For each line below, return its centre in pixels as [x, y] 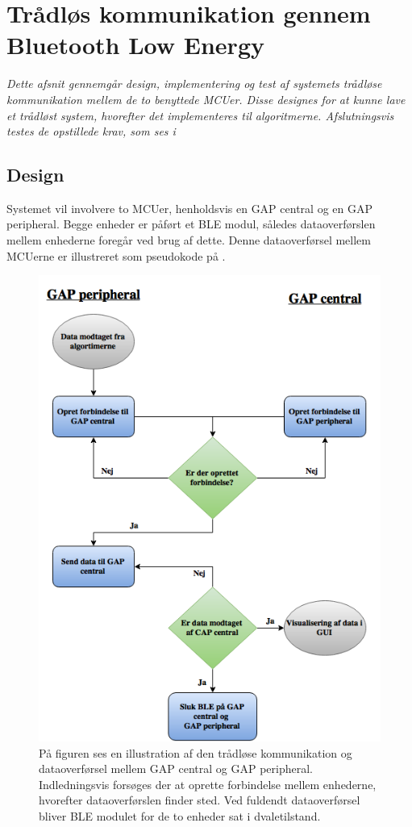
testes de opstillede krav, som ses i [91, 131]
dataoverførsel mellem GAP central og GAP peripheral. [176, 769]
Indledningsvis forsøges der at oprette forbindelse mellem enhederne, [208, 784]
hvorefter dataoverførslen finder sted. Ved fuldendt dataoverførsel [200, 800]
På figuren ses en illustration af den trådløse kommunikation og [196, 752]
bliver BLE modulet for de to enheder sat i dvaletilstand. [180, 815]
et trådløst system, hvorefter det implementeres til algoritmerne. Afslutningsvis [200, 115]
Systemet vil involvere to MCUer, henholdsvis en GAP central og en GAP [189, 208]
